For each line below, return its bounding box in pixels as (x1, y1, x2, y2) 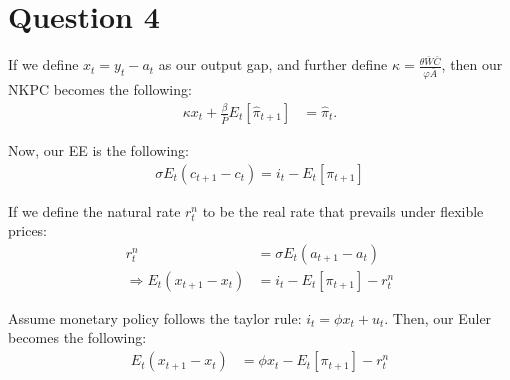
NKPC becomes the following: (8, 79, 192, 100)
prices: (8, 220, 48, 241)
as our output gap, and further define (158, 54, 388, 75)
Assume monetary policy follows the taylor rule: (8, 307, 302, 328)
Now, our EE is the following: (8, 140, 189, 161)
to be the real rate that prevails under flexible (202, 200, 484, 221)
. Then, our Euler (384, 307, 492, 328)
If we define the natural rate (8, 200, 181, 221)
